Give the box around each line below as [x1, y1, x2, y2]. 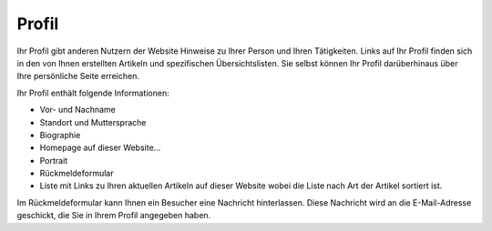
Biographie [39, 129, 81, 140]
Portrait [39, 155, 68, 166]
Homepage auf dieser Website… [39, 142, 161, 154]
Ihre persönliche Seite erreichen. [16, 71, 140, 82]
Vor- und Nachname [39, 105, 116, 115]
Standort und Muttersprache [39, 116, 147, 127]
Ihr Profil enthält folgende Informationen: [16, 87, 169, 98]
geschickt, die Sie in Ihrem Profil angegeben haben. [16, 210, 211, 221]
